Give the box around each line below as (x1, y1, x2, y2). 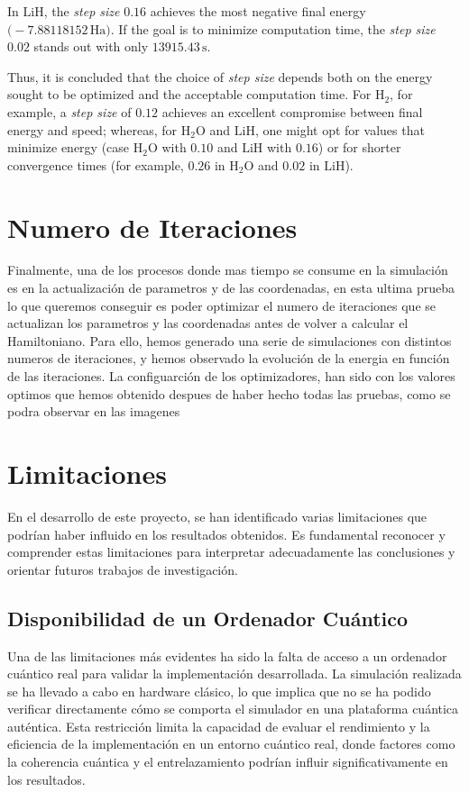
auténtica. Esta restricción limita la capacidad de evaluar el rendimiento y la (7, 716, 430, 735)
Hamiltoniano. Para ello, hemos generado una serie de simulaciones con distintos (7, 331, 452, 350)
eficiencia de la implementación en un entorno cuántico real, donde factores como (7, 734, 455, 753)
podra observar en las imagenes (7, 402, 180, 421)
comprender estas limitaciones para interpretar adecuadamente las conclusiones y (7, 542, 455, 561)
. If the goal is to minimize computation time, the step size (110, 19, 436, 38)
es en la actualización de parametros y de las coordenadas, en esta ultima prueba (7, 278, 455, 297)
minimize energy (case (7, 138, 130, 157)
